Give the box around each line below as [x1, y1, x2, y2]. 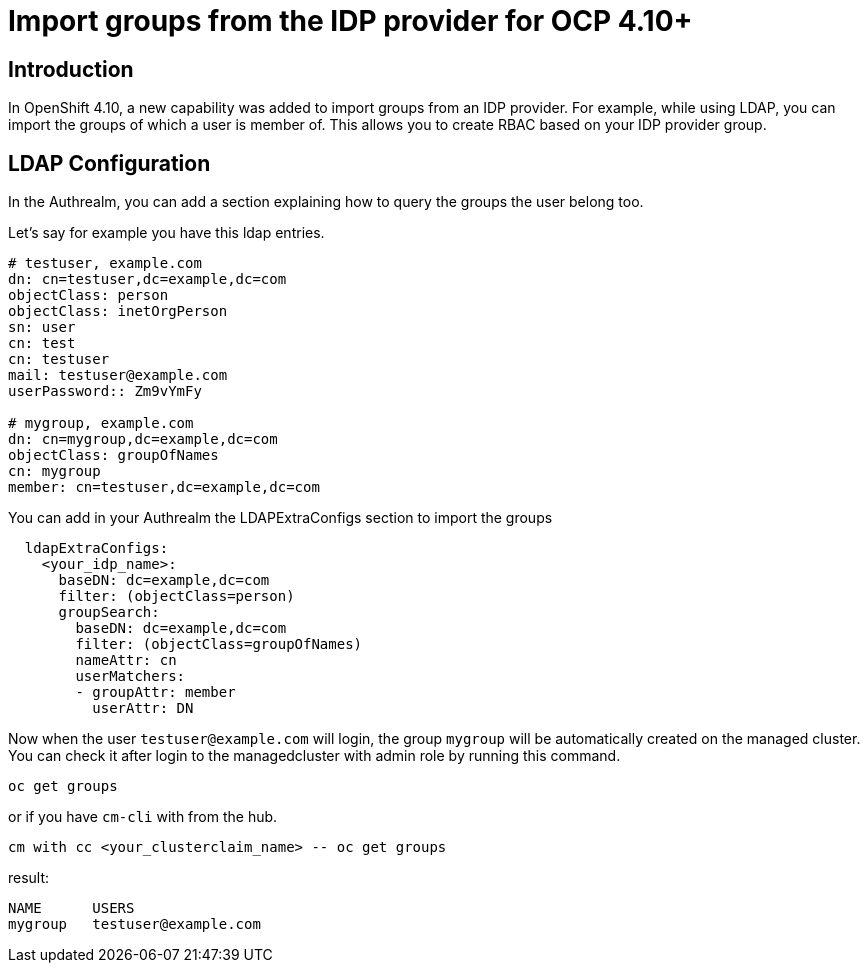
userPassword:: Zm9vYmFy [8, 383, 202, 400]
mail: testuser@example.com [8, 367, 228, 384]
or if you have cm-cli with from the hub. [8, 808, 278, 826]
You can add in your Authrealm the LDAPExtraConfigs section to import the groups [8, 509, 553, 527]
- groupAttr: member [75, 684, 236, 701]
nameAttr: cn [75, 652, 177, 669]
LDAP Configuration [8, 150, 211, 176]
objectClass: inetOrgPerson [8, 303, 228, 320]
